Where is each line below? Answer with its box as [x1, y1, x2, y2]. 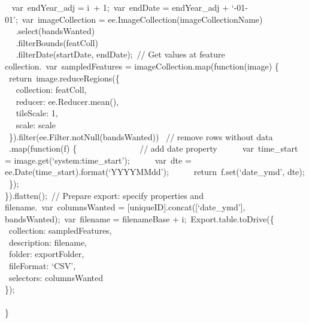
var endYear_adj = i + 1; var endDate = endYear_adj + [11, 1, 229, 13]
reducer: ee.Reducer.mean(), [16, 95, 119, 107]
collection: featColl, [16, 83, 87, 96]
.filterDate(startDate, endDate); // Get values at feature [16, 48, 225, 61]
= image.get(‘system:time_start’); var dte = [5, 153, 192, 166]
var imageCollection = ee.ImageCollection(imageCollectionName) [22, 13, 263, 25]
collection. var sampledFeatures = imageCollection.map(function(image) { [5, 59, 279, 72]
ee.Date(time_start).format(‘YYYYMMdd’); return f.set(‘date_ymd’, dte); [5, 165, 305, 178]
